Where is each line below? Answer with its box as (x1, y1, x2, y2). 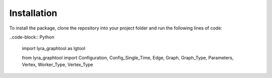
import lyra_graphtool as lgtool (22, 45, 86, 51)
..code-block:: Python (9, 34, 55, 40)
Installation (9, 7, 57, 18)
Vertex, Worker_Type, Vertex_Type (22, 61, 93, 67)
